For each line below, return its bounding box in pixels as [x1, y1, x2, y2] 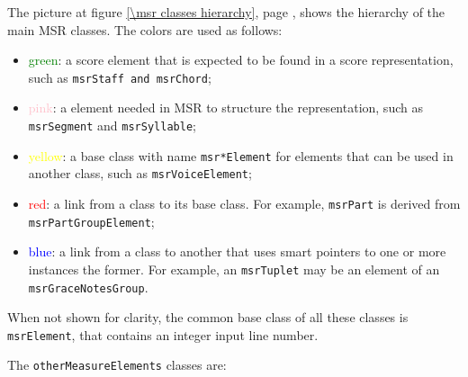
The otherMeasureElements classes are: [7, 355, 227, 374]
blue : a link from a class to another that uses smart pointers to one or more [28, 242, 446, 261]
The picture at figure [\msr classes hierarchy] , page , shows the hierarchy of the [7, 3, 445, 21]
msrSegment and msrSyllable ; [28, 116, 196, 135]
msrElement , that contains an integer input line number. [7, 325, 319, 344]
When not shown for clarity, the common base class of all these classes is [7, 308, 409, 327]
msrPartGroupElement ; [28, 211, 155, 230]
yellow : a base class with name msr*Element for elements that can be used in [28, 146, 454, 165]
